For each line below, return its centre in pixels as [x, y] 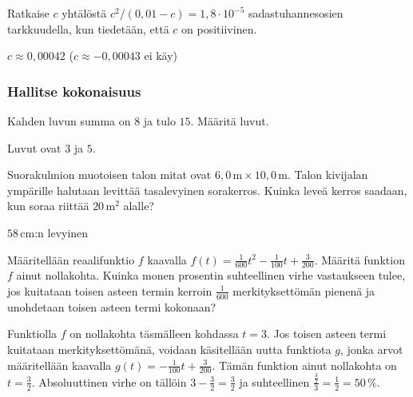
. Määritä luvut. [230, 121]
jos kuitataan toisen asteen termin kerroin [110, 290]
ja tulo [159, 121]
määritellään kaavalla [60, 365]
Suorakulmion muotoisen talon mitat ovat [109, 175]
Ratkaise [28, 13]
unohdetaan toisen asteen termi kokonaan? [112, 306]
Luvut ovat [34, 147]
